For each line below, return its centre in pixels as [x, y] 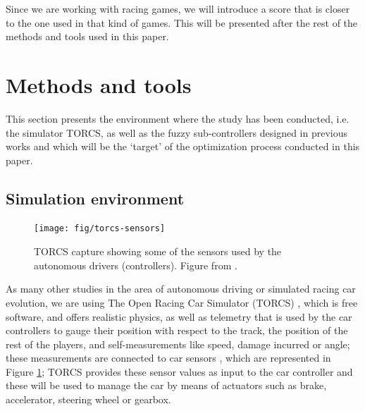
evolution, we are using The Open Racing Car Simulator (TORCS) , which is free [182, 302]
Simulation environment [95, 198]
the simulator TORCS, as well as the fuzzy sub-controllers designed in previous [177, 132]
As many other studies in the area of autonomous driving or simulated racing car [181, 289]
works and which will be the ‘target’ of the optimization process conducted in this [183, 146]
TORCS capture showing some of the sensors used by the [158, 251]
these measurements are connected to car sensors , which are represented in [168, 358]
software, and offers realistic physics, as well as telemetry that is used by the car [179, 316]
